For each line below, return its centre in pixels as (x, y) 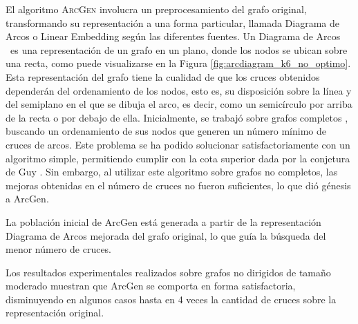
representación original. (55, 313)
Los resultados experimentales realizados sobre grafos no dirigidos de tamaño (168, 272)
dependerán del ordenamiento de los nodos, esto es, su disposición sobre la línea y (179, 90)
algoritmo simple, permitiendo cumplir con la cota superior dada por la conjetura (178, 158)
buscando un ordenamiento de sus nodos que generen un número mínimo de (166, 131)
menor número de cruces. (59, 249)
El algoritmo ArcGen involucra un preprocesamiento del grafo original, (156, 9)
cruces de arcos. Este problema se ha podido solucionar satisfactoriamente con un (178, 144)
